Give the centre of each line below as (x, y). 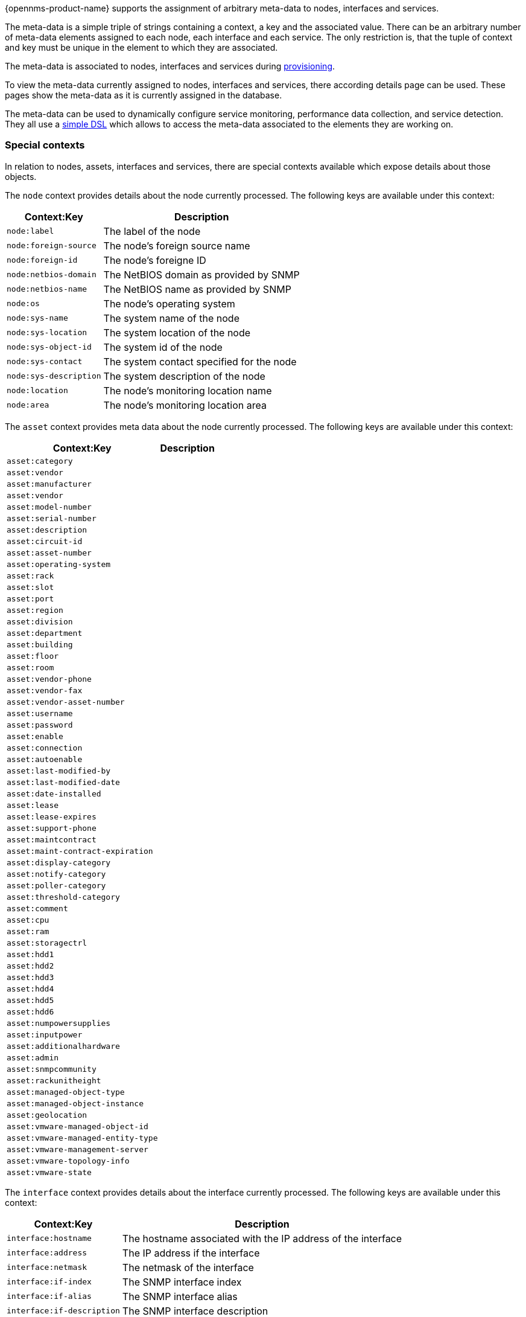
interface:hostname (49, 1238)
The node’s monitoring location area (185, 405)
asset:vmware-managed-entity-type (82, 1138)
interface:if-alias (49, 1296)
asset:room (30, 667)
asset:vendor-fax (45, 690)
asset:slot (30, 587)
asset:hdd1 (30, 954)
